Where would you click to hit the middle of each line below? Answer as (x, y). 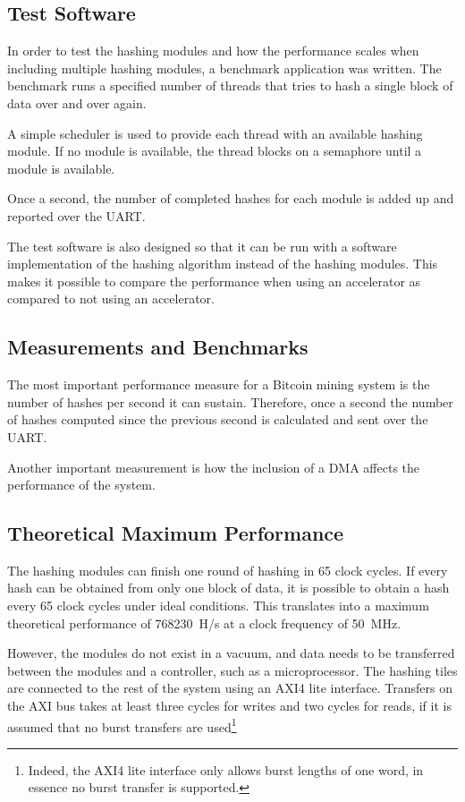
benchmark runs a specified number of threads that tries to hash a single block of (230, 85)
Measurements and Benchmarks (158, 347)
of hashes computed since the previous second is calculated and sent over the (218, 419)
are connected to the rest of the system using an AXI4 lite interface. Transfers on (230, 688)
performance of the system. (81, 485)
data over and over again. (77, 102)
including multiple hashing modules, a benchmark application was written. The (224, 68)
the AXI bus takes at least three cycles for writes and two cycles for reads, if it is (229, 706)
